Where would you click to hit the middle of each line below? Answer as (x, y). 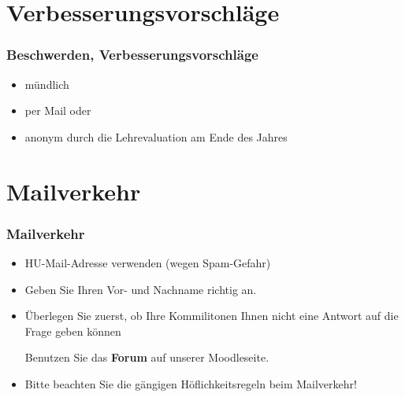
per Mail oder (58, 110)
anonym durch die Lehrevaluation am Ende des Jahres (156, 136)
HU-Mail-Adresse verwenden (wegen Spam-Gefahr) (148, 262)
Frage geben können (73, 331)
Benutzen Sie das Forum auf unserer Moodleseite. (147, 357)
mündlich (47, 84)
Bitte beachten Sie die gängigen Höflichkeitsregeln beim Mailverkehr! (191, 383)
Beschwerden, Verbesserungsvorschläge (132, 55)
